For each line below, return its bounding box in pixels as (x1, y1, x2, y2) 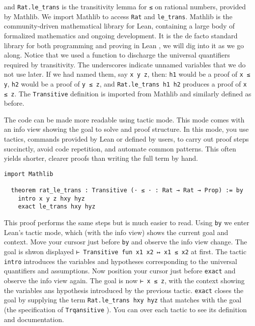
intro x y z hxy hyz (18, 195, 85, 202)
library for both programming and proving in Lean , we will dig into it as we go (4, 40, 244, 50)
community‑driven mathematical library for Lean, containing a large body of (4, 21, 235, 31)
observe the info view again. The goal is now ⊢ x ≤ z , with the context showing (4, 275, 245, 285)
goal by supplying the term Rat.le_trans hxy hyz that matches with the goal (4, 295, 242, 305)
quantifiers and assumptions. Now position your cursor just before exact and (4, 266, 236, 276)
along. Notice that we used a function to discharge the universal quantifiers (4, 50, 230, 60)
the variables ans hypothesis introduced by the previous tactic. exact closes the (4, 285, 244, 295)
